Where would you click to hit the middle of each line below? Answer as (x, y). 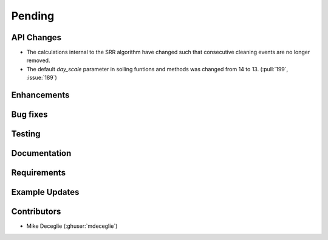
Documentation (41, 153)
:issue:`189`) (42, 78)
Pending (33, 16)
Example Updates (45, 192)
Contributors (36, 212)
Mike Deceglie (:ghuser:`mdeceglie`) (72, 226)
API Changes (36, 37)
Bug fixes (29, 115)
